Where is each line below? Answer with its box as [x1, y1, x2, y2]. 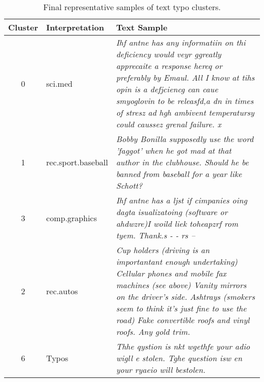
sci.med [46, 77, 73, 89]
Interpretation [46, 21, 104, 33]
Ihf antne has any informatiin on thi [116, 37, 246, 48]
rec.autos [46, 285, 78, 297]
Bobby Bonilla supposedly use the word [116, 133, 254, 145]
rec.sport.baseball [46, 156, 108, 168]
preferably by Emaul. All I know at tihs [116, 72, 255, 83]
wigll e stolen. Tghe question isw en [116, 352, 242, 364]
